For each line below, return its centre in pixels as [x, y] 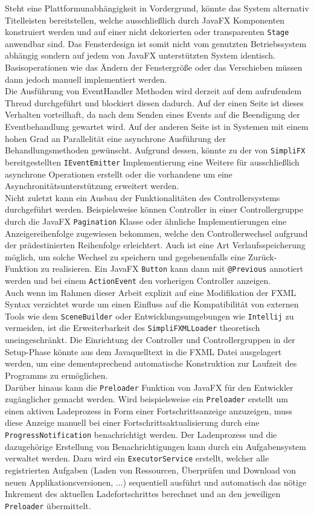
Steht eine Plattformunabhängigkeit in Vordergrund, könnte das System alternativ [157, 8]
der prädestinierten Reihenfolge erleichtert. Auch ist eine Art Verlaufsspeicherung [155, 245]
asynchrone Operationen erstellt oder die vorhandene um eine [119, 174]
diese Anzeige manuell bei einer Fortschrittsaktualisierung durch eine [132, 422]
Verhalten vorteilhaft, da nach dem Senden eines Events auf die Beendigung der [152, 114]
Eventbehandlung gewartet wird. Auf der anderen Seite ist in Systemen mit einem [157, 126]
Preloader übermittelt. [48, 505]
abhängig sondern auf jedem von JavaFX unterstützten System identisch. [140, 55]
